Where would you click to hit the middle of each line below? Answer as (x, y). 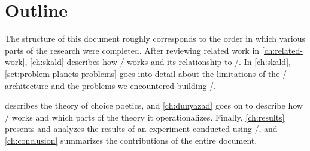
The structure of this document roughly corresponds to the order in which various (155, 38)
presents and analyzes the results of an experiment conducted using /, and (141, 129)
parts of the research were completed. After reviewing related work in (132, 50)
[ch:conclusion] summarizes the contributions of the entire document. (131, 140)
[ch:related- (282, 50)
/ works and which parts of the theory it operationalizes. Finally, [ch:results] (145, 117)
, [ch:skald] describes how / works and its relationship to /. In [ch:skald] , (158, 62)
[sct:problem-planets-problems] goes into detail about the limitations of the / (146, 73)
